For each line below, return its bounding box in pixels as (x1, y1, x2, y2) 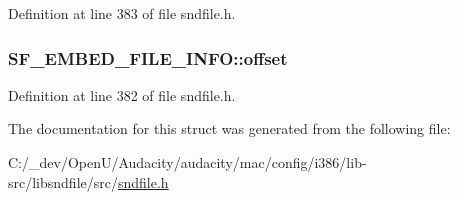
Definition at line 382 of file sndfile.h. (8, 84, 236, 105)
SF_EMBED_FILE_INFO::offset (8, 45, 288, 70)
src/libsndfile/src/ (8, 171, 118, 192)
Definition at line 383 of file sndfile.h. (8, 3, 236, 23)
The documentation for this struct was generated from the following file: (8, 118, 451, 139)
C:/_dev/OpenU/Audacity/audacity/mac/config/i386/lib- (8, 152, 367, 172)
